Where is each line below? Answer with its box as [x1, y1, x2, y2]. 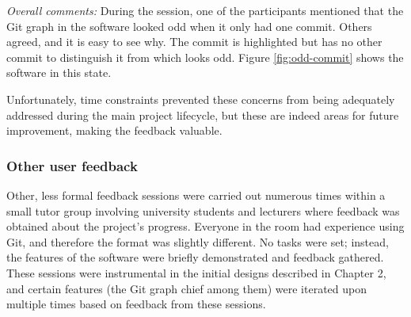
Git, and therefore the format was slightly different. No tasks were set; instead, [6, 233, 389, 250]
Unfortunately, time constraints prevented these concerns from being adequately [6, 90, 395, 107]
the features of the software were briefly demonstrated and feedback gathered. [6, 249, 384, 265]
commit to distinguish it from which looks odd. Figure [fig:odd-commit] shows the [6, 48, 404, 65]
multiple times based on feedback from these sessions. [6, 296, 266, 312]
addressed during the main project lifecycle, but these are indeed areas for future [6, 106, 399, 123]
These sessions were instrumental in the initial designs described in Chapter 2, [6, 264, 386, 281]
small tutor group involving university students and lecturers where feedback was [6, 202, 400, 219]
